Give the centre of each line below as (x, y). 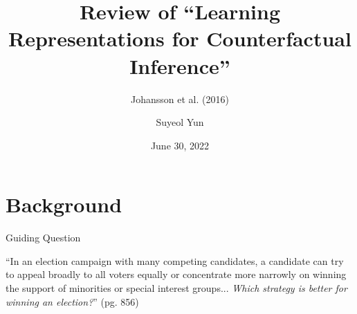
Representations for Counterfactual (180, 38)
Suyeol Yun (180, 122)
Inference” (180, 65)
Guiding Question (43, 238)
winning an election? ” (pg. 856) (72, 301)
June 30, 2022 (180, 145)
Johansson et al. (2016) (180, 99)
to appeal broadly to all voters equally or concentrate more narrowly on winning (176, 274)
